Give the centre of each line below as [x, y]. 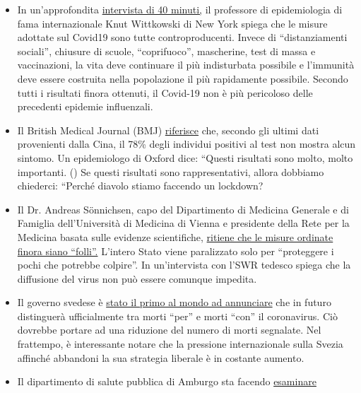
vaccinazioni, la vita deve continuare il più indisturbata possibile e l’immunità [186, 65]
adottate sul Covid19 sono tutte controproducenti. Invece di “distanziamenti [182, 37]
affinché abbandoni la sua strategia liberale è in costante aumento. [161, 357]
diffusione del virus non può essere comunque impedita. [137, 278]
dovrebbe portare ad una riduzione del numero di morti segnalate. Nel [169, 330]
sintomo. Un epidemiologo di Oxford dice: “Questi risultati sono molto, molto [185, 157]
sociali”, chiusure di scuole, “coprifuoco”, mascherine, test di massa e [166, 51]
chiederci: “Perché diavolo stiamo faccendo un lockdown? [140, 186]
